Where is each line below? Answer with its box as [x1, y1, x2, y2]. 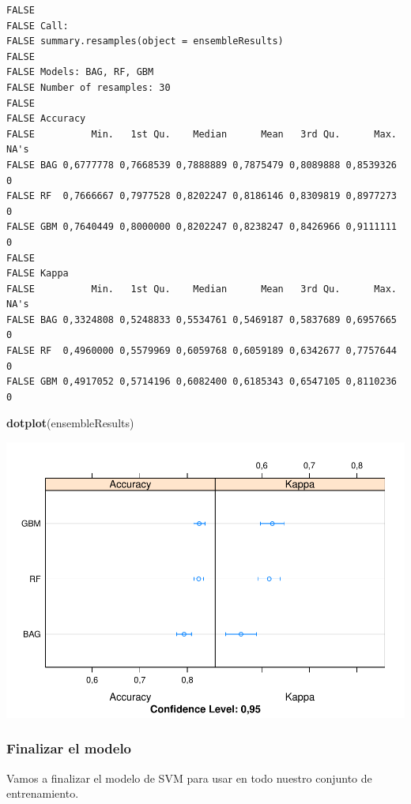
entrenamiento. [6, 785, 79, 802]
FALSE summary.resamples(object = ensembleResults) [6, 36, 284, 47]
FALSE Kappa [6, 268, 69, 280]
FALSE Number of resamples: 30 [6, 81, 171, 93]
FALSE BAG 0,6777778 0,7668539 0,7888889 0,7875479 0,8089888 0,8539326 [6, 159, 397, 171]
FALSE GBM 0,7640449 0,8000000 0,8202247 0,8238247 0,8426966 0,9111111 [6, 221, 397, 233]
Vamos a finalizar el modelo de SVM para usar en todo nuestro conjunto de [6, 769, 372, 786]
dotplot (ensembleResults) [6, 415, 134, 431]
